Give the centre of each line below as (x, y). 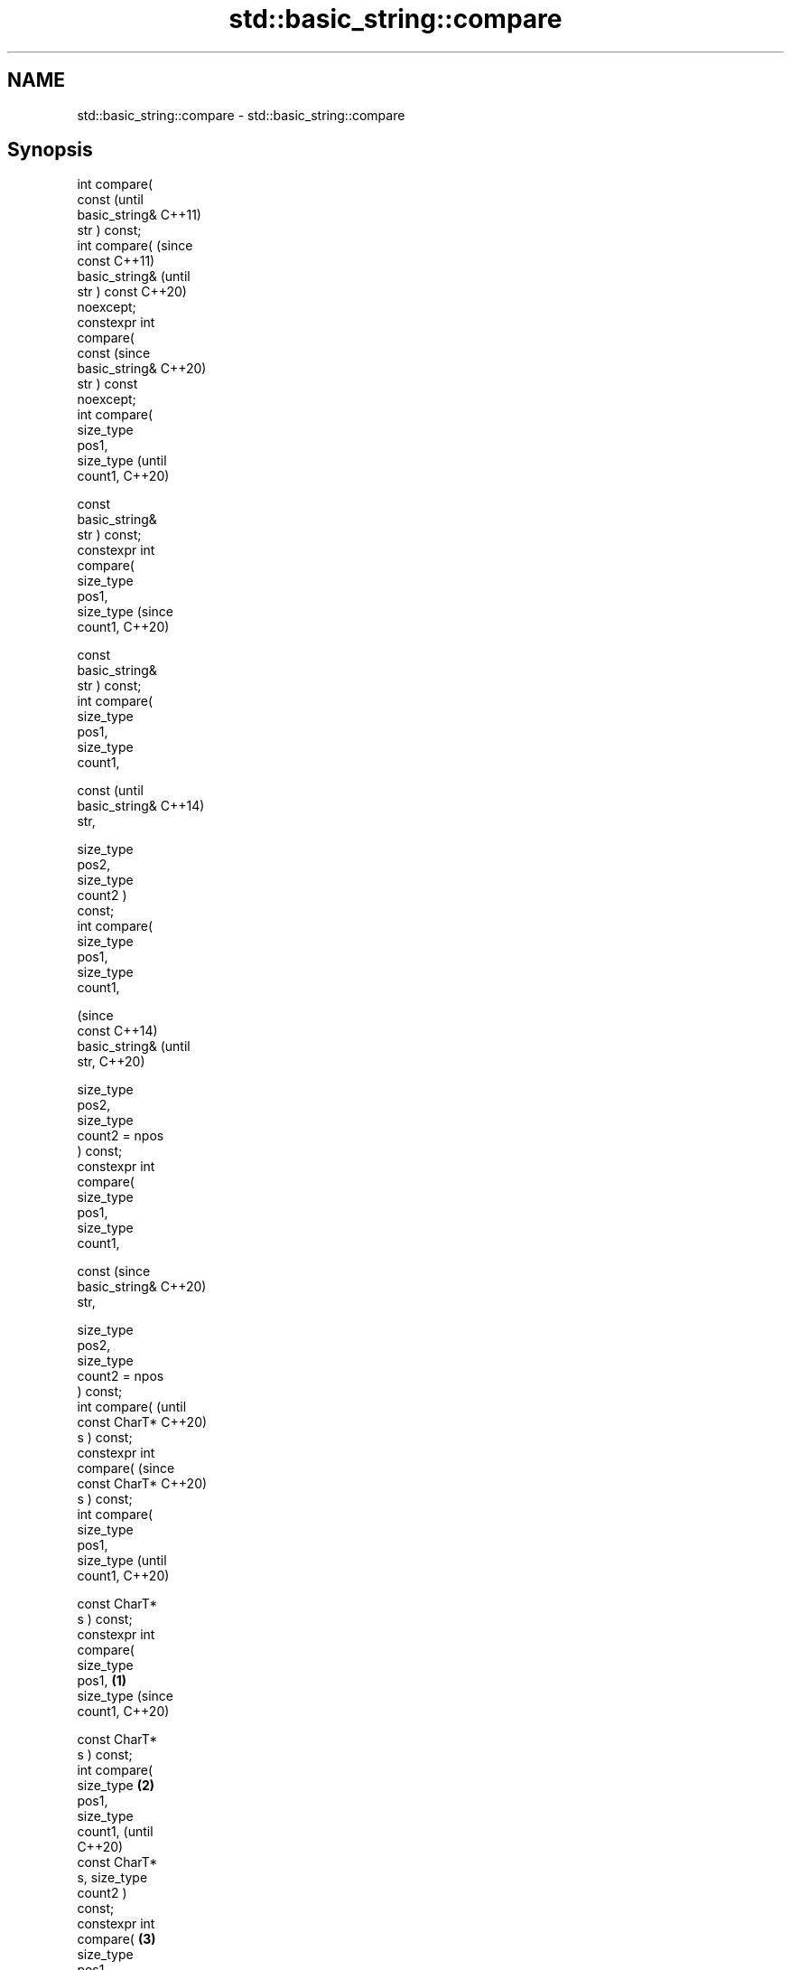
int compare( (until (132, 1407)
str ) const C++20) (132, 292)
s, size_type (112, 1878)
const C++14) (117, 1031)
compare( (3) (116, 1939)
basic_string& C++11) (139, 215)
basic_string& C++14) (141, 806)
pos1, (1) (102, 1681)
